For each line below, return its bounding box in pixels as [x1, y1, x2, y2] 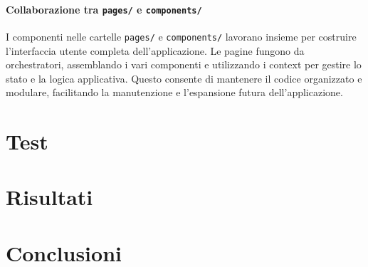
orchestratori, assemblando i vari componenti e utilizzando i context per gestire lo [6, 57, 362, 72]
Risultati [6, 182, 93, 211]
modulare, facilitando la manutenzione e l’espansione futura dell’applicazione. [6, 85, 343, 100]
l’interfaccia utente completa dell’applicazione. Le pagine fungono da [6, 43, 305, 58]
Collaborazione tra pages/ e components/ [6, 1, 202, 16]
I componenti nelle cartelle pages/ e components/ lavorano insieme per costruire [6, 28, 357, 43]
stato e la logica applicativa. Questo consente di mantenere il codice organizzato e [6, 70, 362, 85]
